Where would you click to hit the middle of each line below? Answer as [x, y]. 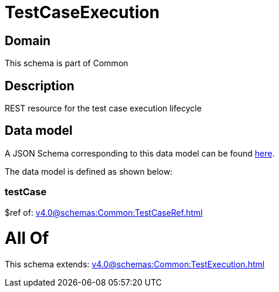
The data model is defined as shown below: [89, 171]
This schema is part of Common [67, 63]
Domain [28, 40]
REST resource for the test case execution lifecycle [103, 108]
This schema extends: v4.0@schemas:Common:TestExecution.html [135, 264]
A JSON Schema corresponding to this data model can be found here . [140, 153]
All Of [27, 238]
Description [40, 86]
